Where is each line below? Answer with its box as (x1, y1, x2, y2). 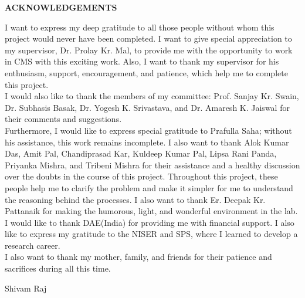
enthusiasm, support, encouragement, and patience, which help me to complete (5, 66, 288, 79)
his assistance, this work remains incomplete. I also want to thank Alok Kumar (5, 136, 289, 148)
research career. (5, 239, 60, 251)
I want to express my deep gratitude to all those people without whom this (5, 21, 274, 33)
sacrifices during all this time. (5, 262, 111, 275)
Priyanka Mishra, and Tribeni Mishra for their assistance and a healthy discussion (5, 158, 300, 171)
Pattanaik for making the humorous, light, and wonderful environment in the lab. (5, 205, 298, 217)
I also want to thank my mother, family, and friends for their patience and (5, 250, 272, 263)
